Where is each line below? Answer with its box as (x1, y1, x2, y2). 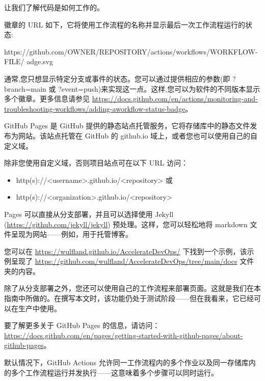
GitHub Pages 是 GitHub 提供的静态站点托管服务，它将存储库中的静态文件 (4, 120, 250, 131)
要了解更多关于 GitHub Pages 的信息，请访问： (4, 320, 160, 331)
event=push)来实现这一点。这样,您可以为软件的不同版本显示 (61, 83, 260, 94)
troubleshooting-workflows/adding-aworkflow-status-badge (4, 103, 185, 114)
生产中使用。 (18, 303, 61, 313)
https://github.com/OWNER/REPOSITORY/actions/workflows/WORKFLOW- (4, 46, 258, 57)
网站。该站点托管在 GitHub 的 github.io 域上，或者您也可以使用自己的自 (18, 130, 258, 141)
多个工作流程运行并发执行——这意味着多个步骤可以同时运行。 (11, 367, 218, 377)
